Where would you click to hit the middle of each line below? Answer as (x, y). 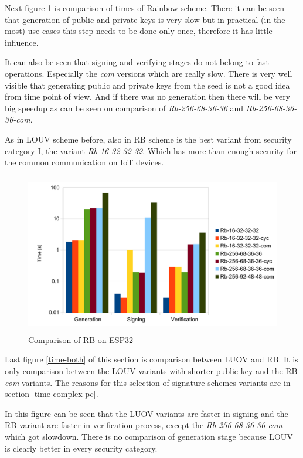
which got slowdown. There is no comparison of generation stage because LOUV (149, 437)
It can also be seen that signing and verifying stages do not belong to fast (137, 62)
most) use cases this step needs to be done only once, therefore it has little (139, 31)
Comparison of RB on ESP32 (81, 339)
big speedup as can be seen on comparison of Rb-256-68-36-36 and (124, 108)
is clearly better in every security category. (81, 448)
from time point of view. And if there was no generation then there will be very (148, 96)
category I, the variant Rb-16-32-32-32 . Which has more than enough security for (151, 150)
